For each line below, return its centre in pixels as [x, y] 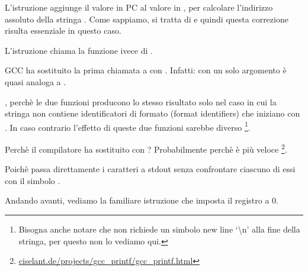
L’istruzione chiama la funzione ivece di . [79, 50]
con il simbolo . [33, 180]
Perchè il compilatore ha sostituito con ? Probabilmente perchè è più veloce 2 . [146, 148]
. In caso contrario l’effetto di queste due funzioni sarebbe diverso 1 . [128, 126]
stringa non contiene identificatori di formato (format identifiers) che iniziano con [153, 113]
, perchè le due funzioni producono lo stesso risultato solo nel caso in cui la [141, 101]
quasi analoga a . [36, 81]
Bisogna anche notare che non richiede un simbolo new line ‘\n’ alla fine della [159, 229]
